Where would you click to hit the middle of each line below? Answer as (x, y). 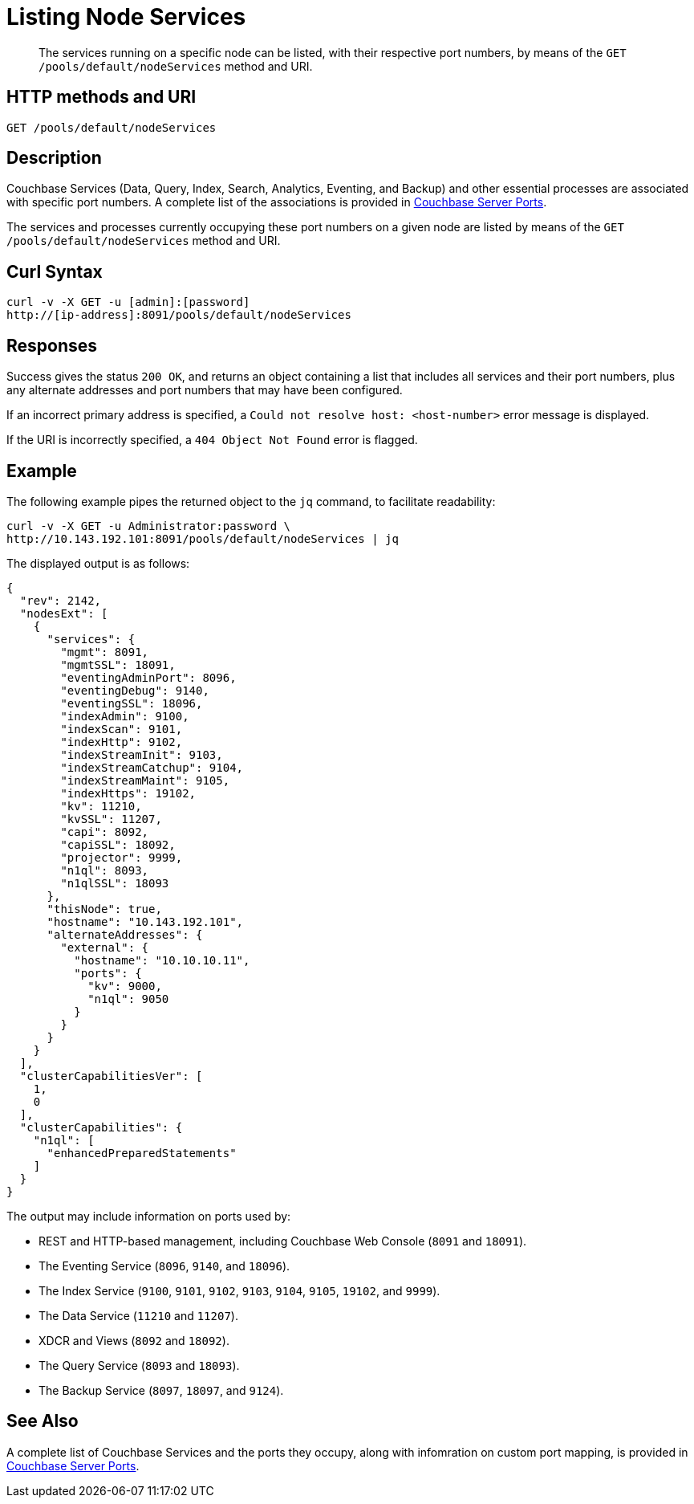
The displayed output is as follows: (98, 563)
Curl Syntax (55, 271)
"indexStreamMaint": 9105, (145, 780)
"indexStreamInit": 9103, (142, 754)
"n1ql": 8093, (105, 870)
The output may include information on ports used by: (149, 1216)
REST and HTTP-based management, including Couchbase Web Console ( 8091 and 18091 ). (283, 1241)
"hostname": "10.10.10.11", (162, 960)
